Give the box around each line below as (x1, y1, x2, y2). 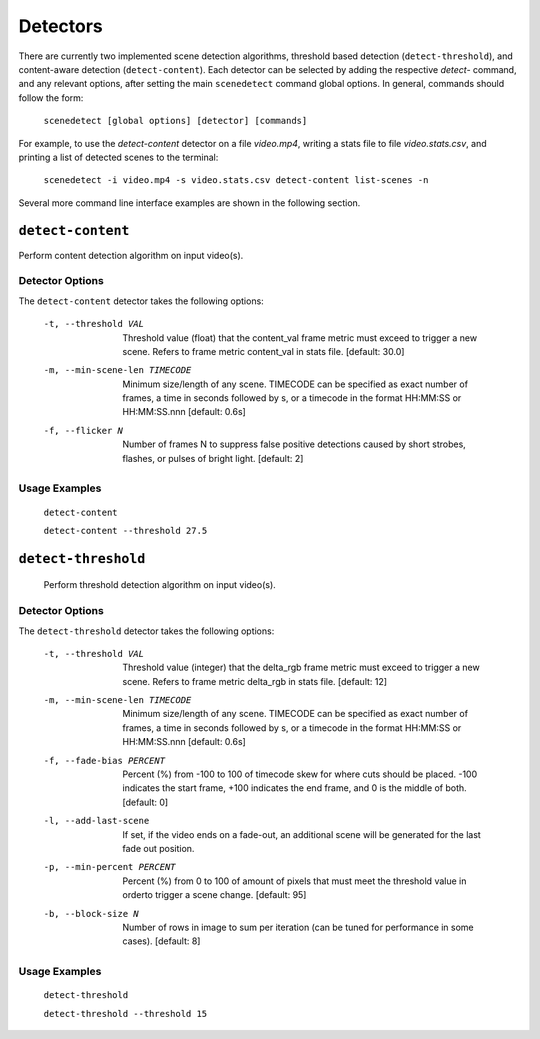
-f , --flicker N (43, 425, 124, 436)
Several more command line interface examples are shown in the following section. (18, 196, 361, 209)
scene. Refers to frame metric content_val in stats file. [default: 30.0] (122, 345, 405, 357)
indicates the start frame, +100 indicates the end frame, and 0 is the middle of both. (122, 782, 467, 794)
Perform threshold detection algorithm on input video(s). (43, 579, 277, 591)
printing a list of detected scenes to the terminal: (18, 151, 219, 163)
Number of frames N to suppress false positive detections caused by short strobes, (122, 438, 467, 450)
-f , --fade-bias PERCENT (43, 755, 165, 766)
